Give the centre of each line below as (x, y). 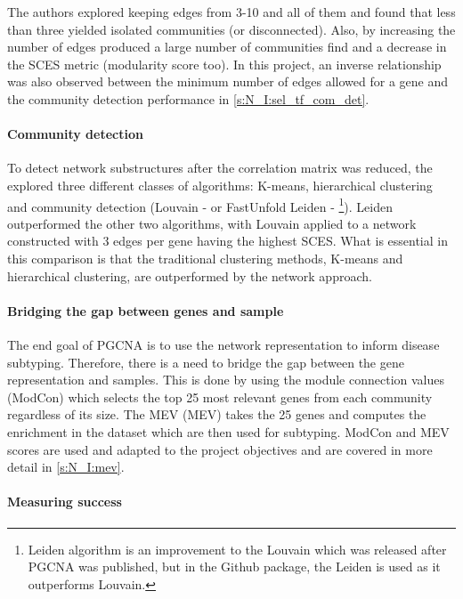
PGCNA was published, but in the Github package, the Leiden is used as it (234, 567)
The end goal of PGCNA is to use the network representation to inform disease (223, 344)
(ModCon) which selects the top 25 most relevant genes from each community (220, 397)
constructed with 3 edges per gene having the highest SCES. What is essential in (227, 241)
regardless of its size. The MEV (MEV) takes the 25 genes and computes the (217, 414)
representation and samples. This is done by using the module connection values (226, 380)
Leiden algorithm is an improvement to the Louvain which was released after (237, 549)
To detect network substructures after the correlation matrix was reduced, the (220, 168)
